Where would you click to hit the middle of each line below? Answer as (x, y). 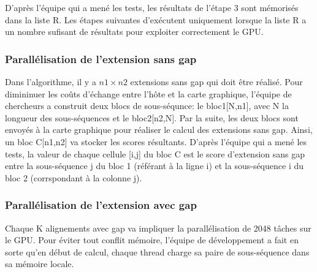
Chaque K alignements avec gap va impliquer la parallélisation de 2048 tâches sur (158, 228)
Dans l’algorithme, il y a (51, 81)
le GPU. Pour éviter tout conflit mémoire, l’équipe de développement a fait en (152, 240)
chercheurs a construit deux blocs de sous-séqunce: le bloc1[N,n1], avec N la (147, 106)
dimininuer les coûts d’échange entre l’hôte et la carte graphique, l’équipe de (148, 93)
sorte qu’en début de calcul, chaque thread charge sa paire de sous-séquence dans (157, 251)
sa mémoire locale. (40, 264)
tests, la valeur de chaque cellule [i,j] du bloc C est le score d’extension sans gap (155, 153)
